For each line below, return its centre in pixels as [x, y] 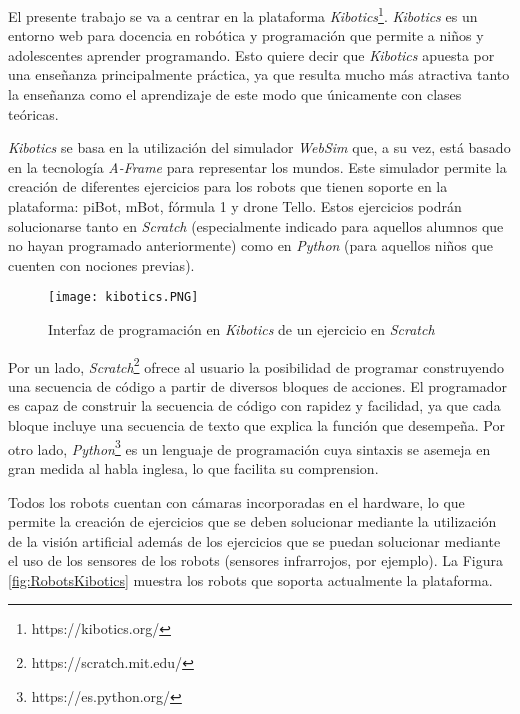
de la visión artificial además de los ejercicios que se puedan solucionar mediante [254, 540]
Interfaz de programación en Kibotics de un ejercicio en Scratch [241, 329]
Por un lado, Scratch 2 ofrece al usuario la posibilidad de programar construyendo [256, 365]
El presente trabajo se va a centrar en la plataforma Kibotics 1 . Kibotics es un [243, 14]
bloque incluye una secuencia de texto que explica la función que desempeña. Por [256, 425]
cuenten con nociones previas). [101, 264]
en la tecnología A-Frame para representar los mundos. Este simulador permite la [257, 166]
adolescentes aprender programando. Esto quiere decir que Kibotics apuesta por [251, 54]
